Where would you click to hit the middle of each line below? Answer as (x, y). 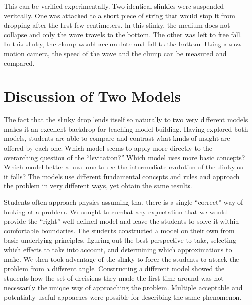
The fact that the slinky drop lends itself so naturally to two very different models (126, 119)
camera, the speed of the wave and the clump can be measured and (127, 53)
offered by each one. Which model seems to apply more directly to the (108, 148)
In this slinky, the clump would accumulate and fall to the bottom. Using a (116, 44)
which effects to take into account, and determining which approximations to (118, 249)
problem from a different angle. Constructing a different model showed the (114, 268)
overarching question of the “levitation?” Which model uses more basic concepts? (125, 157)
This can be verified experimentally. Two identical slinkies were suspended (114, 6)
